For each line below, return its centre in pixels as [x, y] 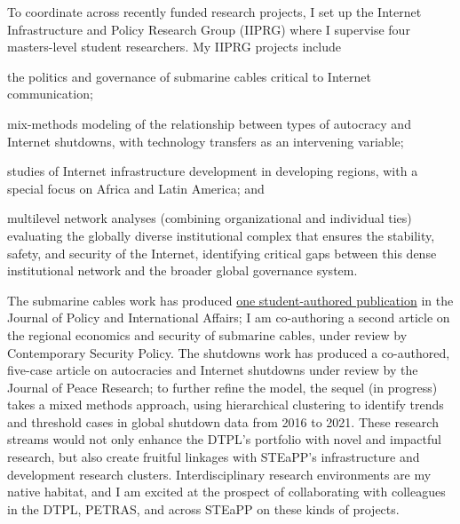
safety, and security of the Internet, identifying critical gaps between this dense [222, 253]
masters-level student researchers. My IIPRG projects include [174, 47]
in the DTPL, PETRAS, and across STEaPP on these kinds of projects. [203, 508]
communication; [50, 94]
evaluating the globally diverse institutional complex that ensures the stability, [221, 235]
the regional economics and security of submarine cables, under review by [207, 334]
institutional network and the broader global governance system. [182, 270]
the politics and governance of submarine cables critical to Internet [189, 76]
